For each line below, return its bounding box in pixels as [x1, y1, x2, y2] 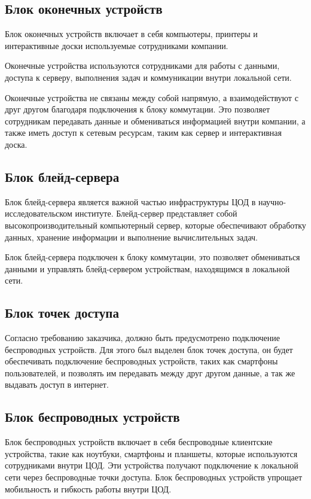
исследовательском [5, 207, 72, 220]
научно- [258, 195, 286, 208]
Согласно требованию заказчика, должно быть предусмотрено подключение [5, 331, 280, 344]
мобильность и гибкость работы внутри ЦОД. [5, 482, 172, 495]
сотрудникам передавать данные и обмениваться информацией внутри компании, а [5, 114, 306, 127]
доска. [5, 138, 28, 150]
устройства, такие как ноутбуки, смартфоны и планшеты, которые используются [5, 447, 298, 460]
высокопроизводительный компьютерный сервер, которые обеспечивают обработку [5, 218, 306, 231]
